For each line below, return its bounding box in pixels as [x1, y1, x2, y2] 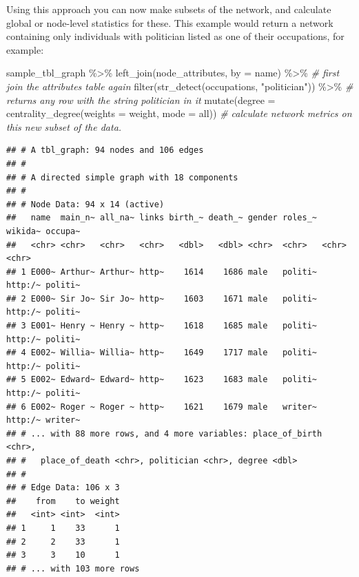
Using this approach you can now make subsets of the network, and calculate [6, 2, 331, 16]
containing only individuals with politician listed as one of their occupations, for [6, 29, 345, 43]
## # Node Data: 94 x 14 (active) [6, 199, 165, 209]
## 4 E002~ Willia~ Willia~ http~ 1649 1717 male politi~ [6, 348, 318, 358]
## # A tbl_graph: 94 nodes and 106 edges [6, 145, 204, 156]
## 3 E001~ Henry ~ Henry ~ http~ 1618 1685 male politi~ [6, 321, 318, 331]
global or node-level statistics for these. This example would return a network [6, 15, 334, 30]
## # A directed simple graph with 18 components [6, 172, 238, 182]
